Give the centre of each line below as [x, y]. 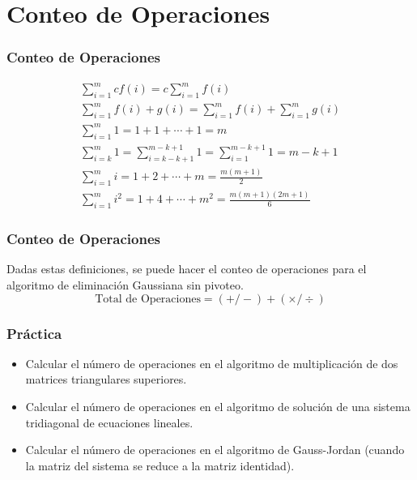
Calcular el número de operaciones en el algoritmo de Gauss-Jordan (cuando [215, 450]
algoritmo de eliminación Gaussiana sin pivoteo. [125, 285]
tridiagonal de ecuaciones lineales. [109, 422]
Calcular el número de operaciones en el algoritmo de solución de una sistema [218, 406]
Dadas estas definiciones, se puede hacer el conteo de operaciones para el [187, 269]
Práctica [34, 333]
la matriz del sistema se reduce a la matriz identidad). [160, 465]
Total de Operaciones [148, 299]
